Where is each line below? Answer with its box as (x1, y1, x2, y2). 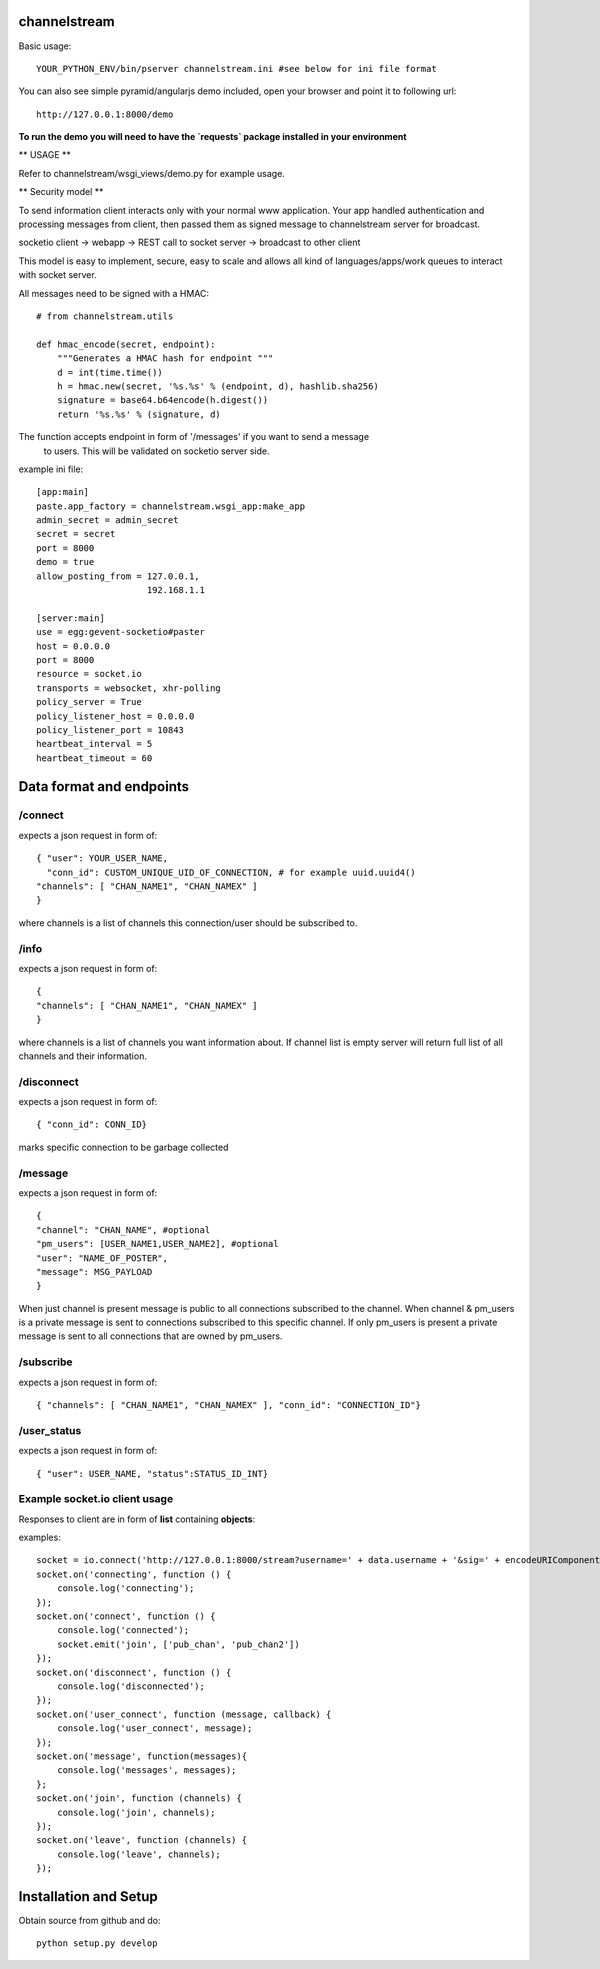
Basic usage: (18, 40, 72, 52)
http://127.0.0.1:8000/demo (36, 108, 174, 120)
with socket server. (18, 269, 97, 281)
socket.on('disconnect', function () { (36, 1666, 232, 1678)
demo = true (36, 556, 95, 568)
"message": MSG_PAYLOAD (36, 1266, 153, 1277)
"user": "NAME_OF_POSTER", (36, 1252, 169, 1264)
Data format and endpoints (18, 778, 190, 795)
